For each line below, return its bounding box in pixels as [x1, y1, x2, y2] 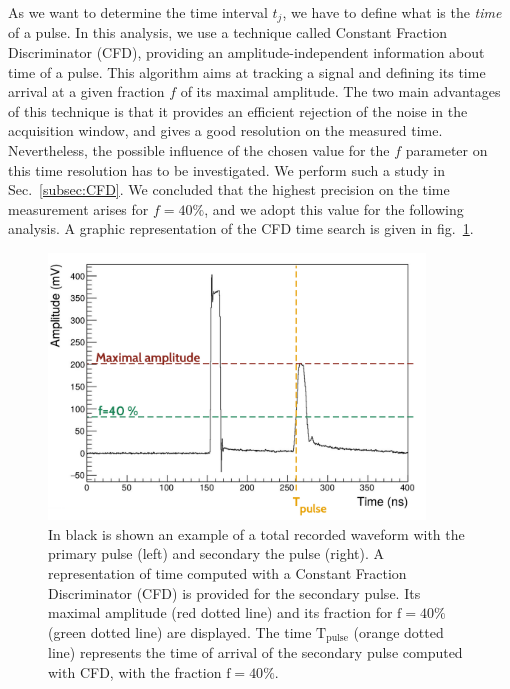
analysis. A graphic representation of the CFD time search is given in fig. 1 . [8, 218, 474, 239]
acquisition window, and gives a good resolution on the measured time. [8, 120, 443, 141]
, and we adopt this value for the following [204, 198, 464, 219]
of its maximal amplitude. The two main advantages [180, 81, 501, 102]
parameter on [405, 140, 488, 161]
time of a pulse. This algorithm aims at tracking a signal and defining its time [8, 61, 486, 82]
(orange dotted [353, 621, 444, 642]
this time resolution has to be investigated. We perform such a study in [8, 159, 445, 180]
